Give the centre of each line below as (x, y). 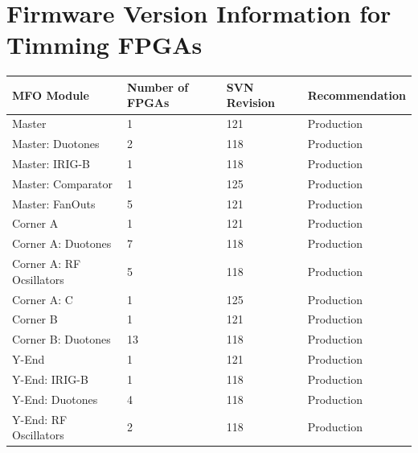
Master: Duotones (56, 144)
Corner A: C (43, 299)
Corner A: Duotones (62, 243)
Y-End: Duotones (55, 399)
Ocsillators (38, 279)
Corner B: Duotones (61, 339)
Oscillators (38, 435)
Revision (251, 103)
